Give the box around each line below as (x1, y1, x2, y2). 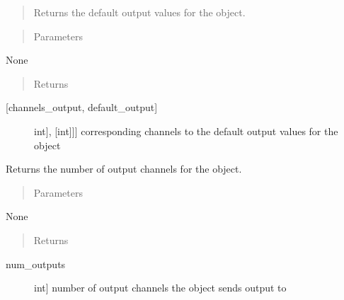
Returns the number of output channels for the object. (6, 161, 242, 176)
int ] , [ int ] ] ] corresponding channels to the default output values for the (34, 123, 338, 138)
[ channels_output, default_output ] (6, 100, 158, 115)
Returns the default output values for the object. (33, 5, 246, 19)
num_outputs (6, 256, 66, 271)
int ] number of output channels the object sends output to (34, 280, 287, 295)
